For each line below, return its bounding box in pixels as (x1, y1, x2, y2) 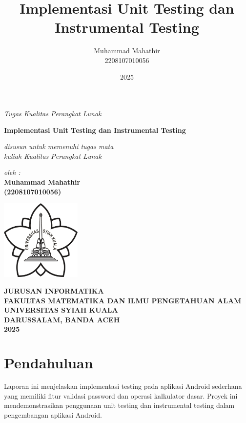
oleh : (4, 167, 20, 177)
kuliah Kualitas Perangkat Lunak (4, 150, 102, 161)
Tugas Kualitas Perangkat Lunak (4, 108, 102, 119)
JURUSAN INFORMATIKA (4, 286, 104, 296)
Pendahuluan (4, 353, 93, 373)
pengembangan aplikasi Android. (4, 409, 102, 420)
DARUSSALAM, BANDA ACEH (4, 314, 120, 324)
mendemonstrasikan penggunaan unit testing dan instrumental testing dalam (4, 400, 235, 410)
